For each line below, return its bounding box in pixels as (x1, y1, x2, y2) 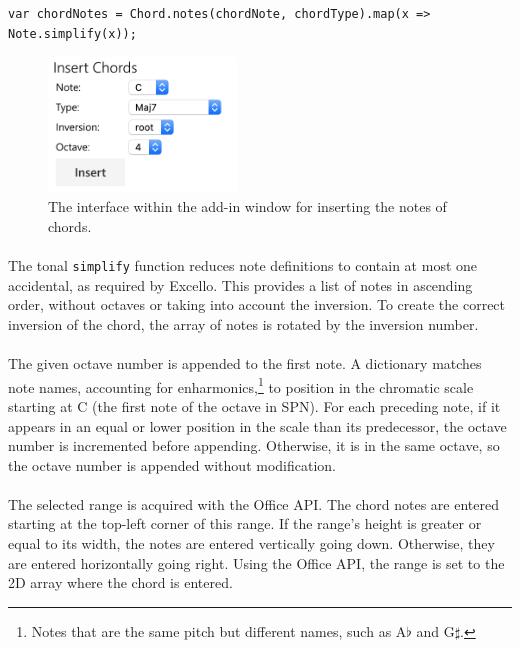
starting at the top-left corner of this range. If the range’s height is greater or (8, 513, 482, 534)
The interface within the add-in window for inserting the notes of (48, 196, 447, 217)
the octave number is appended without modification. (8, 454, 336, 475)
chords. (48, 215, 92, 236)
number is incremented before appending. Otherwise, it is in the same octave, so (8, 435, 500, 456)
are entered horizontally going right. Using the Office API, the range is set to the (8, 552, 505, 573)
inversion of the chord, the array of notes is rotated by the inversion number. (8, 313, 479, 334)
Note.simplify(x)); (8, 26, 137, 41)
